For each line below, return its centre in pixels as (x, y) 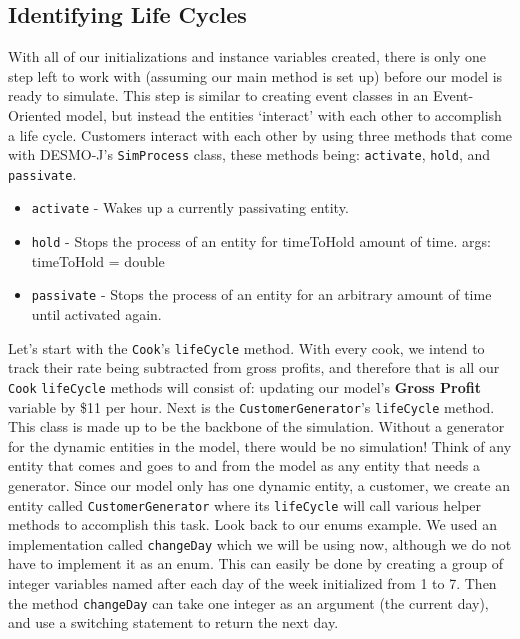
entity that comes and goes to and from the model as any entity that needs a (244, 465)
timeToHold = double (98, 260)
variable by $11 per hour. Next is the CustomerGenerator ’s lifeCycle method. (251, 406)
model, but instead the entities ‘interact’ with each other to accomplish (283, 114)
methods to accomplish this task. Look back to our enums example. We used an (253, 524)
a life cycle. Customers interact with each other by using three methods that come (260, 134)
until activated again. (96, 314)
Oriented (35, 114)
